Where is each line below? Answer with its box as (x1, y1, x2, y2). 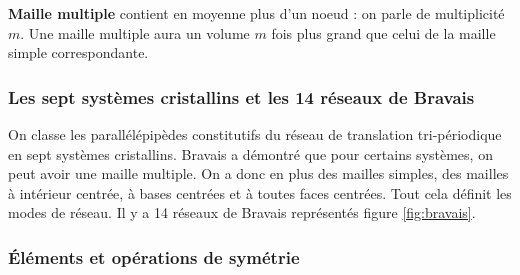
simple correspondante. (8, 42, 149, 63)
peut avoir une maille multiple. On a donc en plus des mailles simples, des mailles (8, 163, 509, 184)
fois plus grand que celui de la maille (271, 22, 496, 43)
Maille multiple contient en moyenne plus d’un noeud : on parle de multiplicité (8, 3, 505, 23)
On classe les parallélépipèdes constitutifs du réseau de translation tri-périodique (8, 124, 502, 144)
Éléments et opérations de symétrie (8, 244, 300, 269)
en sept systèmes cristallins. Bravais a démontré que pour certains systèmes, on (8, 143, 493, 164)
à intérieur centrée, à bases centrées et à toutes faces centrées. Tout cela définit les (8, 182, 512, 203)
